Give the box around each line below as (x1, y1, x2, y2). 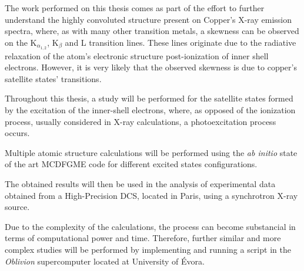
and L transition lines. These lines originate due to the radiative (65, 36, 296, 48)
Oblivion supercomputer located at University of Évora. (5, 255, 205, 267)
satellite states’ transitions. (5, 72, 102, 84)
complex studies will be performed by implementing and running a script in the (5, 243, 291, 255)
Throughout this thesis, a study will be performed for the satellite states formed (5, 92, 293, 104)
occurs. (5, 127, 30, 139)
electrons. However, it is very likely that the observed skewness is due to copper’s (5, 61, 297, 73)
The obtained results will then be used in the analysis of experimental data (5, 177, 276, 189)
